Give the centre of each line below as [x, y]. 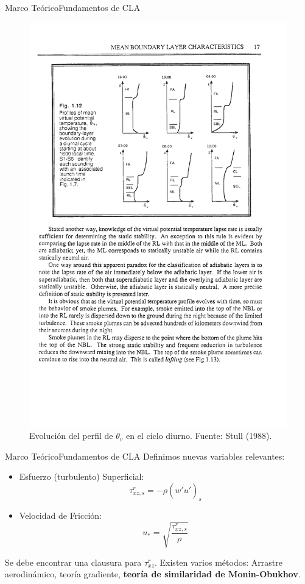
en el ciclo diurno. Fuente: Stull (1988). [199, 436]
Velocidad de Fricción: [60, 515]
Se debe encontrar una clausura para [73, 562]
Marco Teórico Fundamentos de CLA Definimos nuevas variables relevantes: [145, 456]
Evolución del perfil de [71, 436]
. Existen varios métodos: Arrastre [219, 562]
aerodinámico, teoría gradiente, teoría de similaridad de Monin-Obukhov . [153, 574]
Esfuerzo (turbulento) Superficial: [82, 476]
